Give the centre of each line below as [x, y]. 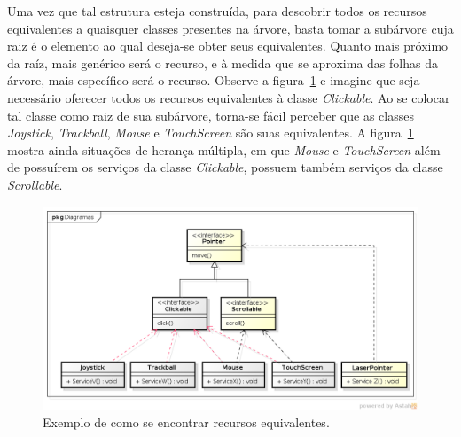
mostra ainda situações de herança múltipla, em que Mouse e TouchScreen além [224, 149]
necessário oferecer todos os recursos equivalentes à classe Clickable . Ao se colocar [229, 97]
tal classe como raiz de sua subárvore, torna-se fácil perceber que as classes [211, 115]
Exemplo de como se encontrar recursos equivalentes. [186, 422]
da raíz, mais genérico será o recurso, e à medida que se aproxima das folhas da [223, 62]
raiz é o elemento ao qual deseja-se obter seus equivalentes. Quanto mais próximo [228, 46]
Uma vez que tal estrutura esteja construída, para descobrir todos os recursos [217, 11]
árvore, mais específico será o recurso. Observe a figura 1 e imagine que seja [214, 80]
